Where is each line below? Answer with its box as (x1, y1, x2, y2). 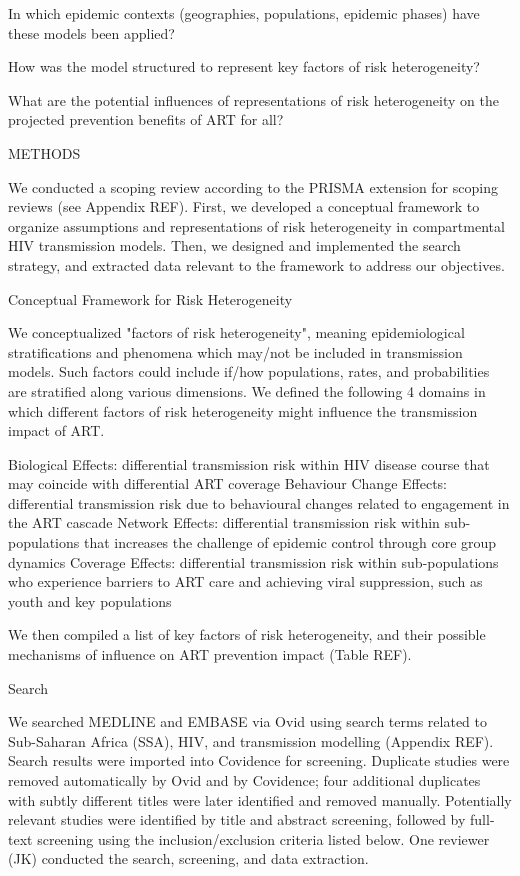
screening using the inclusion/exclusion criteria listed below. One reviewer (37, 828, 490, 849)
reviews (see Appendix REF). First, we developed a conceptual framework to (8, 196, 480, 217)
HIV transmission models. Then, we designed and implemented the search (8, 235, 461, 256)
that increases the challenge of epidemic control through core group (83, 532, 497, 553)
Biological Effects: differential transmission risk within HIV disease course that (8, 453, 490, 474)
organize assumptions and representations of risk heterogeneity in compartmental (8, 215, 505, 236)
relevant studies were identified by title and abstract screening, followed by (8, 809, 466, 830)
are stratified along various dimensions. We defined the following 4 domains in (8, 380, 486, 401)
